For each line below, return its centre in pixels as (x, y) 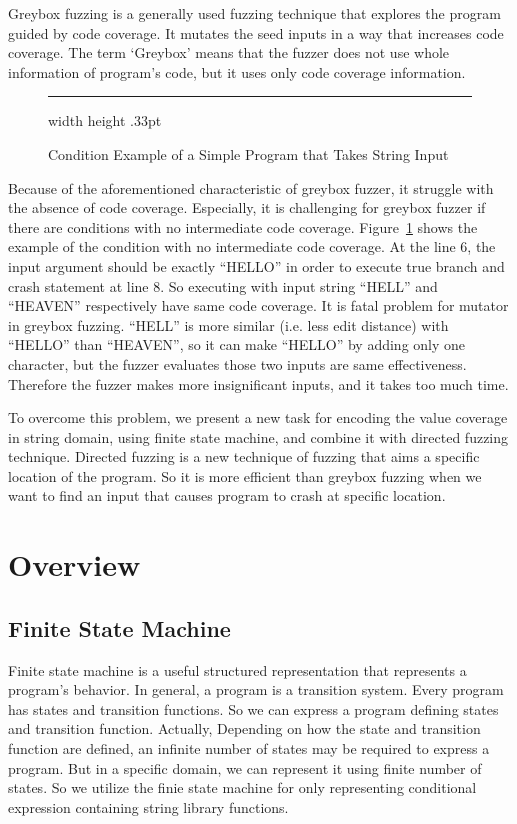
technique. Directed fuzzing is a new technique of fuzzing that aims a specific (244, 456)
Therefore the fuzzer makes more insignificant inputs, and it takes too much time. (258, 383)
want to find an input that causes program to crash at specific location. (227, 495)
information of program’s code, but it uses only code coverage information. (237, 71)
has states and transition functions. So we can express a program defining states (253, 708)
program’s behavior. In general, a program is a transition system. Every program (256, 689)
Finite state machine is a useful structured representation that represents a (237, 669)
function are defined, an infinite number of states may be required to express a (249, 748)
